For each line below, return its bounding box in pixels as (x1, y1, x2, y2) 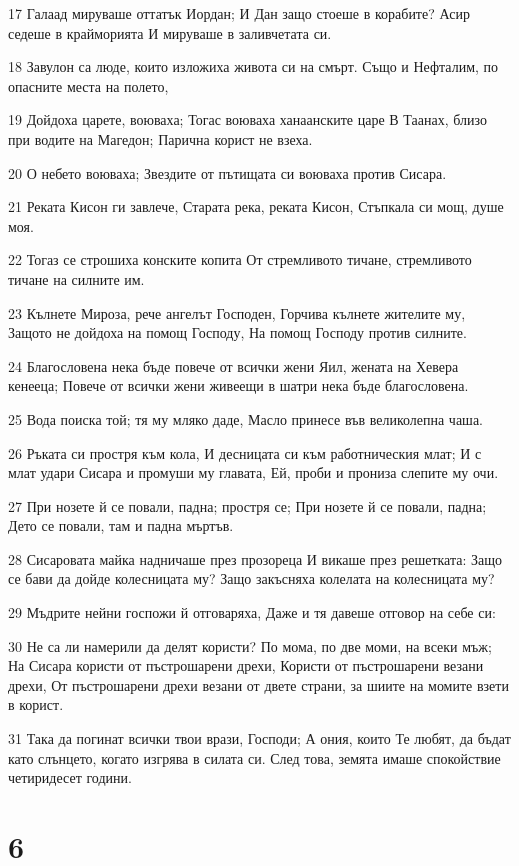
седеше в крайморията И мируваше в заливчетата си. (8, 22, 332, 43)
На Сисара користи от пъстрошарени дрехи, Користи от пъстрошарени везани (8, 655, 484, 676)
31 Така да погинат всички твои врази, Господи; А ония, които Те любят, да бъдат (8, 728, 511, 749)
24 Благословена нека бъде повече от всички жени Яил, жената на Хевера (8, 355, 459, 376)
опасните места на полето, (8, 75, 169, 96)
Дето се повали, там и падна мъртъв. (8, 515, 234, 536)
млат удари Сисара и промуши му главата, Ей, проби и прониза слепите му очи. (8, 462, 499, 483)
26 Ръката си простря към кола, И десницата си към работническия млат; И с (8, 442, 482, 463)
